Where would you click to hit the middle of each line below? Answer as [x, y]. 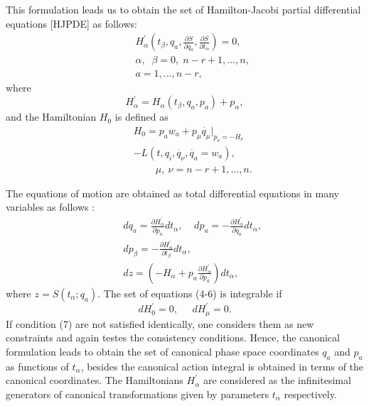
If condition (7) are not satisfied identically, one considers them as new [160, 323]
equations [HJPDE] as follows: [71, 23]
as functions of [37, 366]
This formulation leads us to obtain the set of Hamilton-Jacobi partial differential [183, 9]
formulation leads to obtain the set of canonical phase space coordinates [162, 352]
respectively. [310, 394]
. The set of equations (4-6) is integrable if [190, 293]
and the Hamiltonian [51, 117]
